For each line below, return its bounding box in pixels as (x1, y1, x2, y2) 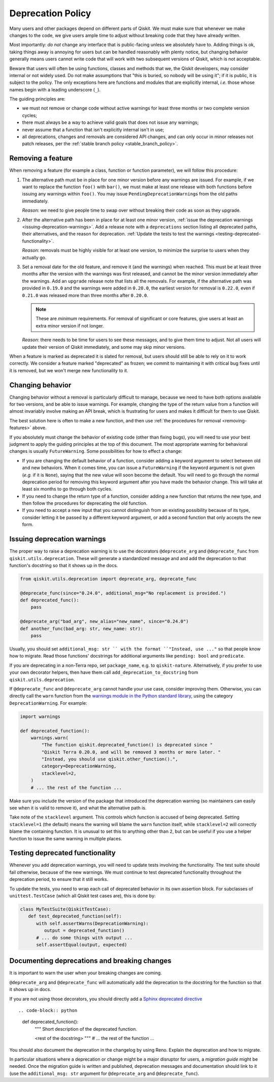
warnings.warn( (30, 735, 68, 741)
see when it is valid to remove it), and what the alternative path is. (9, 805, 147, 811)
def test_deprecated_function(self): (28, 913, 122, 919)
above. (32, 424, 47, 431)
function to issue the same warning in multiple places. (9, 835, 122, 841)
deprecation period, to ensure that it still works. (9, 876, 109, 882)
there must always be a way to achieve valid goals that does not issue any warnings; (22, 119, 199, 125)
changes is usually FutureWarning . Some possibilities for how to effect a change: (9, 448, 183, 454)
